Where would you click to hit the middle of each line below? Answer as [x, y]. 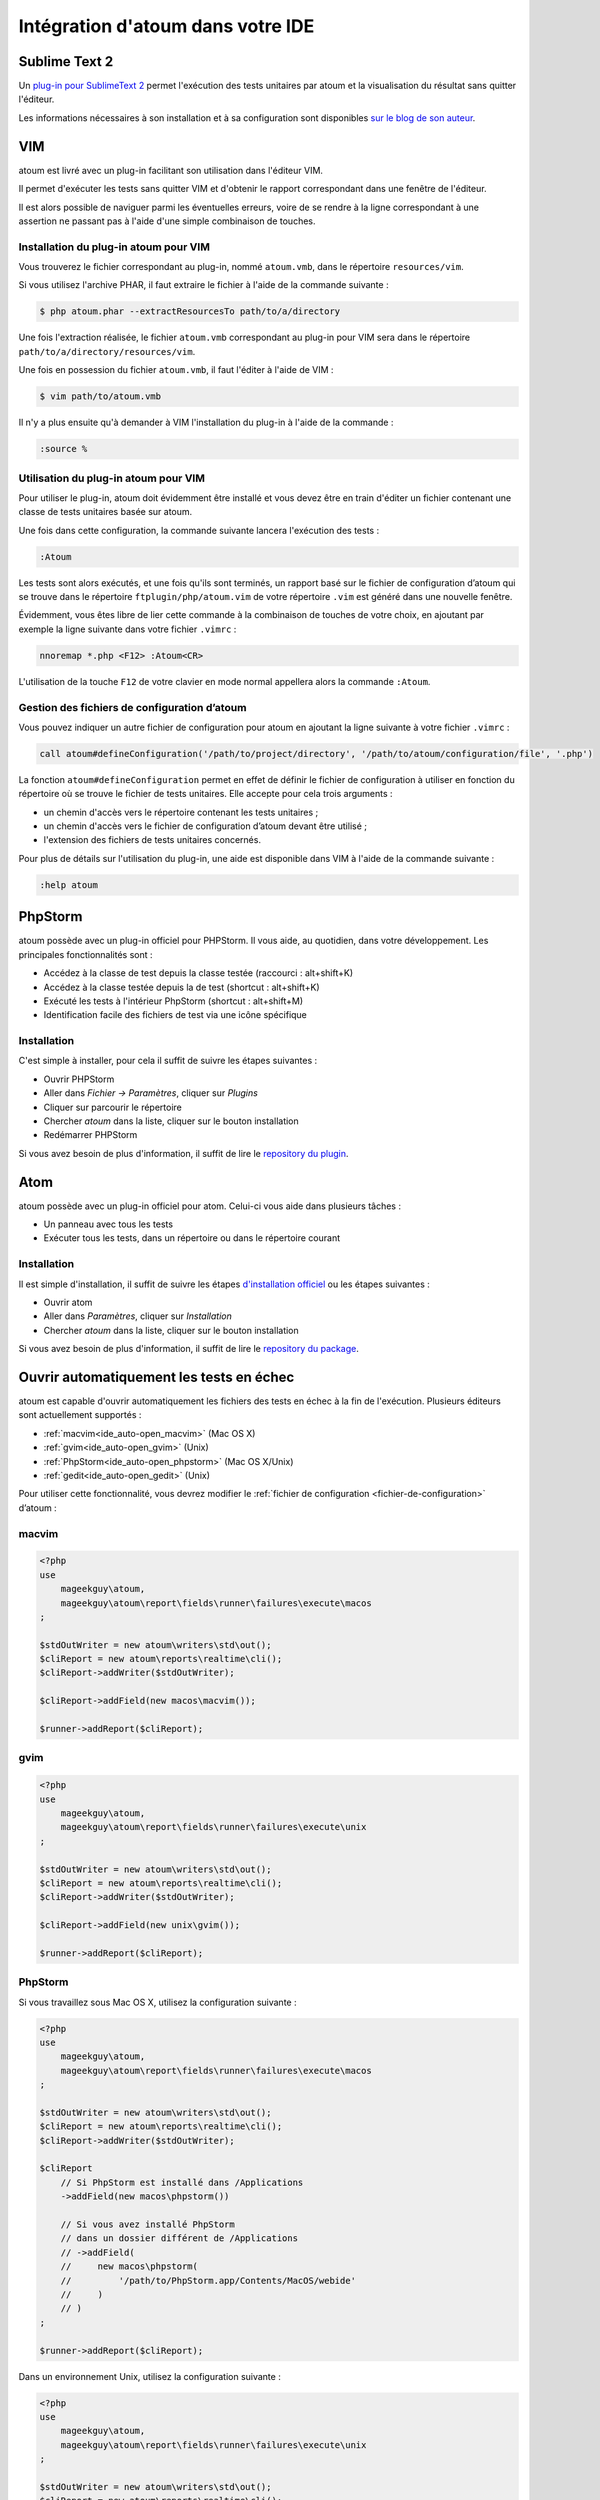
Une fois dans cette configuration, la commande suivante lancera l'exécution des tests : [199, 530]
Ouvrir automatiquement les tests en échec [156, 1376]
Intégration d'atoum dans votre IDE [166, 26]
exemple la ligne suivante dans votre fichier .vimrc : [127, 629]
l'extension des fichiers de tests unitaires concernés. [152, 840]
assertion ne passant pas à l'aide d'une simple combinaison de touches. [167, 221]
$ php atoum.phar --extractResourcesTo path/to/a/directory [190, 311]
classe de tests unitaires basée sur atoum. [105, 512]
